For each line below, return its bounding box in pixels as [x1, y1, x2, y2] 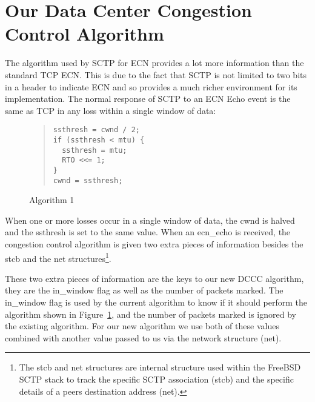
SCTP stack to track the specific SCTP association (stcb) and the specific [19, 373, 294, 385]
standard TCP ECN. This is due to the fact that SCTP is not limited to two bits [5, 68, 307, 81]
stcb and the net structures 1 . [5, 250, 111, 264]
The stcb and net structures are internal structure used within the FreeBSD [19, 361, 301, 374]
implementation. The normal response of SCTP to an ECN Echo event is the [5, 92, 291, 105]
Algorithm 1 [29, 193, 75, 206]
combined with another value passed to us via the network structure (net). [5, 331, 282, 344]
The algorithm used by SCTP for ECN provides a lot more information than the [5, 56, 304, 69]
